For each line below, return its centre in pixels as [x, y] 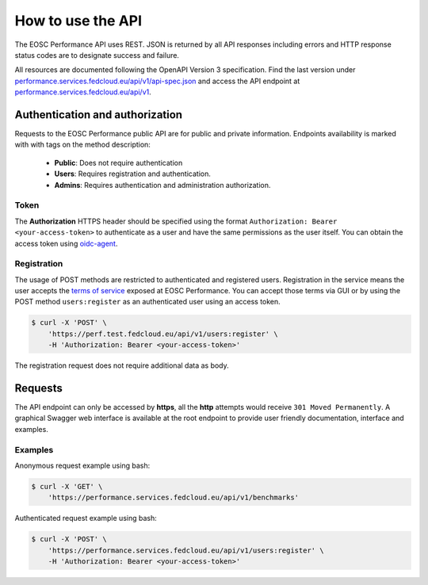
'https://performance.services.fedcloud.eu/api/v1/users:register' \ [186, 550]
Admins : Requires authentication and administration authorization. [162, 185]
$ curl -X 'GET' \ [67, 486]
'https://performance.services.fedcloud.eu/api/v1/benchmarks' [174, 498]
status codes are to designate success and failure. [97, 55]
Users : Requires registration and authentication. [133, 174]
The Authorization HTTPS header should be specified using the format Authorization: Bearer [176, 221]
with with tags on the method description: [82, 145]
